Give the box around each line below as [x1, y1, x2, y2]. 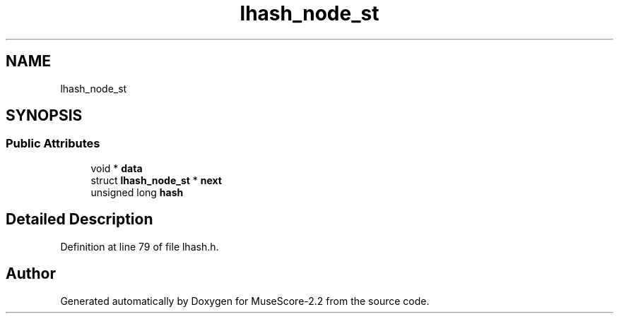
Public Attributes [6, 136, 100, 151]
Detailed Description [6, 210, 153, 229]
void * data [90, 162, 143, 174]
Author [6, 265, 56, 283]
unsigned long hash [90, 186, 184, 198]
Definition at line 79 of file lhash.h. [60, 240, 219, 253]
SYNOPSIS [6, 107, 83, 125]
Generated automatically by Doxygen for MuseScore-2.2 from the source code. [60, 294, 430, 307]
